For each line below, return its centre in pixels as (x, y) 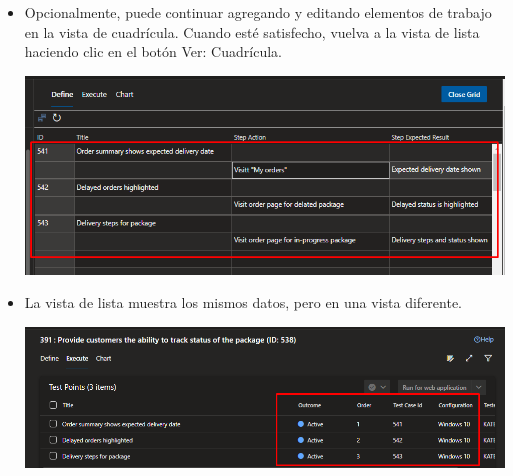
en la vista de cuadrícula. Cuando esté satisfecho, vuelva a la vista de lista (252, 31)
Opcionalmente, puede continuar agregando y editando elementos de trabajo (258, 12)
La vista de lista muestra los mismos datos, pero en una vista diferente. (243, 302)
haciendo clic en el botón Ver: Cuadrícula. (153, 51)
